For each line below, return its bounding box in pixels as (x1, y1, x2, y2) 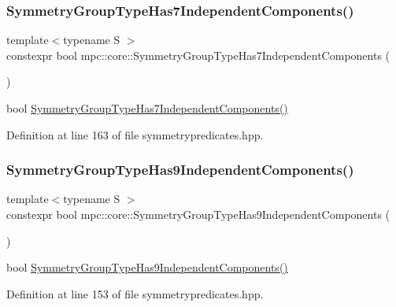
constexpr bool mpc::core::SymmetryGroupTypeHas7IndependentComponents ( (6, 46, 390, 63)
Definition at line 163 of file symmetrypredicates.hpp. (6, 126, 264, 142)
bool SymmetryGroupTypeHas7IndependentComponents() (6, 100, 288, 116)
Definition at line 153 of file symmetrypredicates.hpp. (6, 285, 264, 301)
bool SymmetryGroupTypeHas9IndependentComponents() (6, 259, 288, 276)
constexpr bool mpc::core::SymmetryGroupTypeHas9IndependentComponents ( (6, 206, 390, 222)
